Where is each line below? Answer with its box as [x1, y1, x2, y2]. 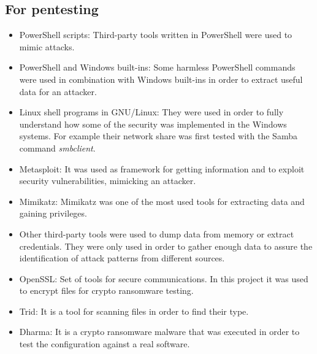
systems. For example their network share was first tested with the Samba [19, 129, 297, 142]
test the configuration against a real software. [19, 337, 190, 350]
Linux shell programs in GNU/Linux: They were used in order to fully [19, 106, 284, 118]
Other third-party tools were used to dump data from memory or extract [19, 227, 294, 240]
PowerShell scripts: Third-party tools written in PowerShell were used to [19, 28, 292, 41]
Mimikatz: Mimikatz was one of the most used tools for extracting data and [19, 194, 305, 207]
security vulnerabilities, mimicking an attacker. [19, 174, 196, 187]
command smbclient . [19, 141, 96, 154]
